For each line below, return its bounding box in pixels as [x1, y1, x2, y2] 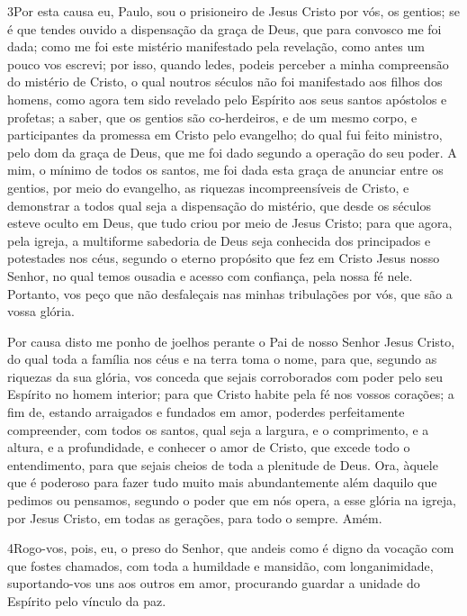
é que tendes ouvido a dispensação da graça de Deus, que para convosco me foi [7, 19, 442, 38]
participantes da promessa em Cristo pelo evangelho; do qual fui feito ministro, [7, 125, 443, 144]
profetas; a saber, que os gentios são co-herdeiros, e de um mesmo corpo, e [7, 107, 418, 126]
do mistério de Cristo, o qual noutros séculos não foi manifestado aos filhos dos [7, 72, 443, 91]
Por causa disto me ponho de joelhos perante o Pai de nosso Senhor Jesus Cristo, [7, 331, 455, 350]
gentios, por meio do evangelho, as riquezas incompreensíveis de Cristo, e [7, 177, 409, 196]
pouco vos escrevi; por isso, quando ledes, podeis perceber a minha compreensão [7, 54, 449, 73]
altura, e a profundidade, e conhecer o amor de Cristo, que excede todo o [7, 438, 410, 457]
